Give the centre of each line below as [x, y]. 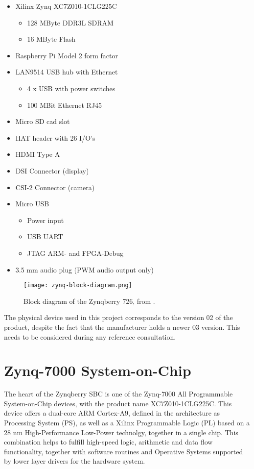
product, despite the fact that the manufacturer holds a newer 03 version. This [122, 327]
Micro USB [32, 204]
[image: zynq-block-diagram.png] [78, 285]
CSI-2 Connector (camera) [55, 187]
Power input [46, 220]
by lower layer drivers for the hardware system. [75, 461]
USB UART [45, 236]
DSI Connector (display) [52, 170]
